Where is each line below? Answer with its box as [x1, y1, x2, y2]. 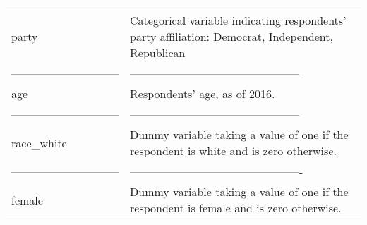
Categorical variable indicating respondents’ [130, 12, 347, 28]
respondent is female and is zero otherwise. [130, 200, 342, 216]
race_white [11, 134, 67, 151]
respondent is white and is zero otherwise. [130, 142, 337, 159]
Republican [130, 44, 186, 61]
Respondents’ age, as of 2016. [130, 85, 275, 102]
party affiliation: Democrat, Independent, [130, 28, 333, 44]
